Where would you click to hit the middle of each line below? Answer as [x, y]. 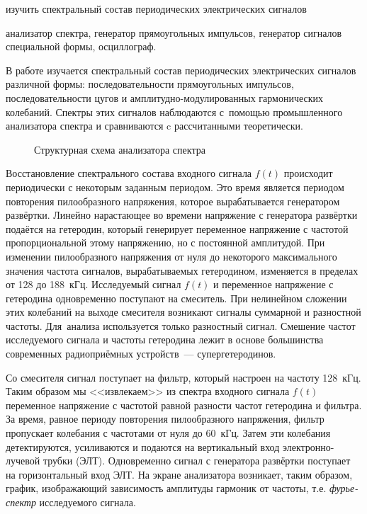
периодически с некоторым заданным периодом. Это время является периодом [175, 187]
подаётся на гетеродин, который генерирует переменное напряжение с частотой [177, 228]
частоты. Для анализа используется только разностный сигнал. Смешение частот [181, 325]
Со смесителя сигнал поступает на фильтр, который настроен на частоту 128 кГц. [183, 377]
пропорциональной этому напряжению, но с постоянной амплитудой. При [165, 242]
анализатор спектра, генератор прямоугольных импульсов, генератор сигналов [174, 32]
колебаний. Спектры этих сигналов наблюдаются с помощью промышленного [174, 112]
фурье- [344, 488]
